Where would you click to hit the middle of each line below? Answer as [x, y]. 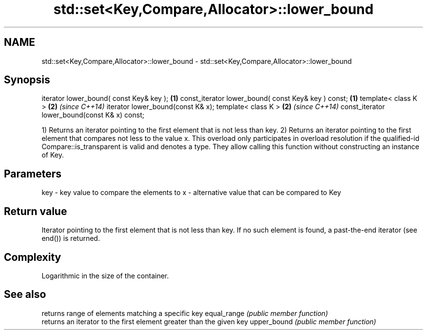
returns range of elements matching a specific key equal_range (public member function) [185, 313]
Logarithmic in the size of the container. [105, 275]
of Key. [53, 155]
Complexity [33, 257]
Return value [36, 211]
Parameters [33, 174]
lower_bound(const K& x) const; [93, 115]
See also [25, 295]
